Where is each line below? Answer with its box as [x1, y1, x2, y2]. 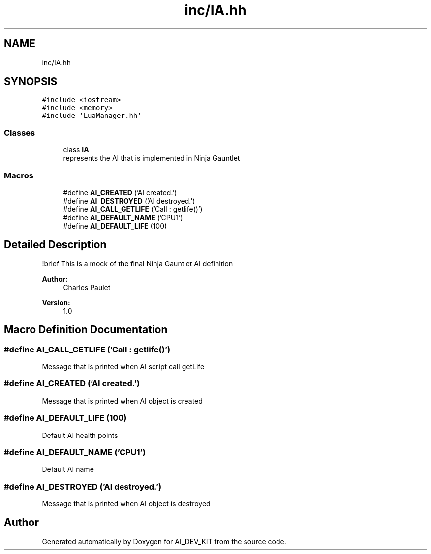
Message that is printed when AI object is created [42, 396, 203, 405]
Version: [42, 298, 70, 307]
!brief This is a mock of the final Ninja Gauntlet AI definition [42, 259, 233, 268]
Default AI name [42, 465, 94, 474]
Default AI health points [42, 431, 118, 439]
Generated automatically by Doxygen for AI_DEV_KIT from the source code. [42, 537, 286, 546]
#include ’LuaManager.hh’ [42, 112, 142, 120]
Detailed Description [4, 238, 107, 251]
